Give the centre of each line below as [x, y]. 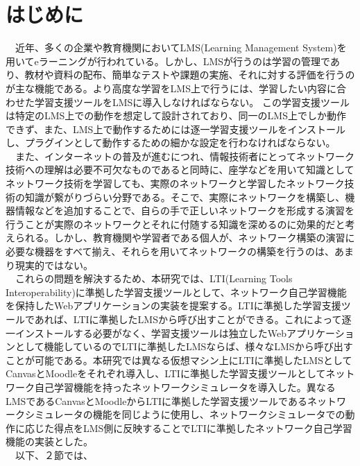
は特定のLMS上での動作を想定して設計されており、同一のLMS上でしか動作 [176, 115]
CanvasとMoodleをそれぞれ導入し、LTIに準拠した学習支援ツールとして [166, 373]
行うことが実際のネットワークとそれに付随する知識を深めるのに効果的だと [175, 224]
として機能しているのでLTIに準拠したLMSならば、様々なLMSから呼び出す [184, 346]
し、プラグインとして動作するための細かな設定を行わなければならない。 [171, 143]
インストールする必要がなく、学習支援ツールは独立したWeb [151, 333]
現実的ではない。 [54, 265]
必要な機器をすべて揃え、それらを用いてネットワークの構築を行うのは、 [170, 251]
